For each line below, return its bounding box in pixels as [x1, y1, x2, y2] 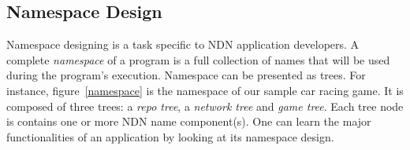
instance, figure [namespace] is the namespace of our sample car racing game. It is [6, 82, 404, 98]
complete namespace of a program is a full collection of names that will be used [6, 51, 390, 68]
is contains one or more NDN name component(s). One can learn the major [6, 113, 371, 130]
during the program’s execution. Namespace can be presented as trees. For [6, 67, 366, 83]
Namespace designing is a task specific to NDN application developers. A [6, 36, 360, 53]
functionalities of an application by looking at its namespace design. [6, 128, 334, 145]
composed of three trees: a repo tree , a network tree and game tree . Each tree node [6, 97, 404, 114]
